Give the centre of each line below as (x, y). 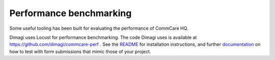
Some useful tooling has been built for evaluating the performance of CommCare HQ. (99, 28)
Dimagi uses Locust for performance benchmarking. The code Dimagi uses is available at (103, 37)
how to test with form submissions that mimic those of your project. (80, 51)
